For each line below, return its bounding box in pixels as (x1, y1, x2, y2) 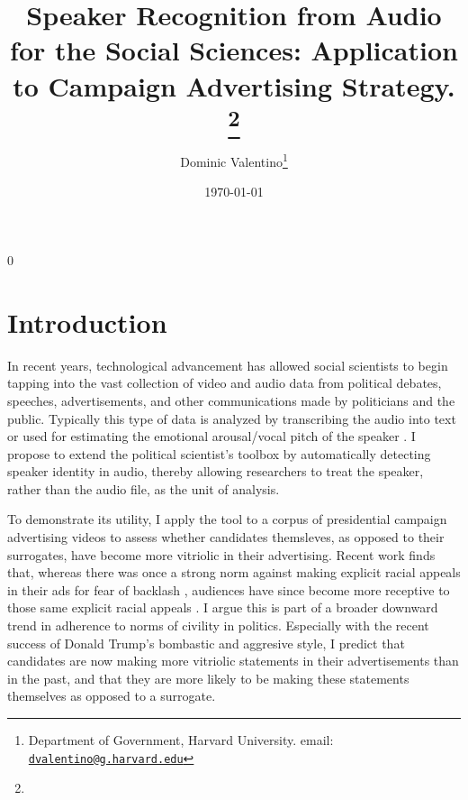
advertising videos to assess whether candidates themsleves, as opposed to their (7, 528, 445, 547)
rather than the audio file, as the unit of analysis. (7, 479, 280, 498)
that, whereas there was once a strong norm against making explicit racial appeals (7, 563, 461, 582)
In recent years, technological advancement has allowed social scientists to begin (7, 355, 448, 374)
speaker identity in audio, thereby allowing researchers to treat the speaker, (7, 462, 424, 481)
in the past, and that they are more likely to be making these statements (7, 668, 409, 687)
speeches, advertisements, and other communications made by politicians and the (7, 391, 455, 409)
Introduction (7, 303, 167, 340)
